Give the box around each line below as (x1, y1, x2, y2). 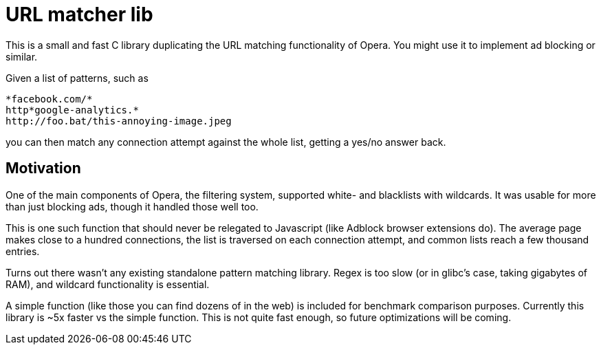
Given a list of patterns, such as (6, 72, 149, 84)
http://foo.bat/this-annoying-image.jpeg (6, 115, 232, 127)
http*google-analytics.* (6, 104, 139, 116)
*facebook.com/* (6, 93, 93, 105)
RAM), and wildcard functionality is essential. (6, 278, 210, 290)
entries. (6, 245, 40, 257)
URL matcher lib (6, 3, 153, 26)
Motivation (6, 160, 81, 177)
